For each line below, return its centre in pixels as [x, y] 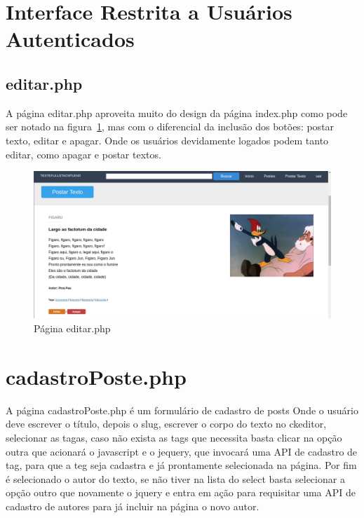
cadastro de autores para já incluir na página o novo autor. [133, 506]
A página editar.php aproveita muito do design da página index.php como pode [177, 113]
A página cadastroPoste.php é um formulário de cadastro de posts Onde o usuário [182, 410]
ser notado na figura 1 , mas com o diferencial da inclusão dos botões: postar [170, 127]
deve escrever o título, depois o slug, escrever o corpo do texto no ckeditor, [166, 424]
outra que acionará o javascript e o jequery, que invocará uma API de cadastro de [182, 451]
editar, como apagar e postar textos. [83, 154]
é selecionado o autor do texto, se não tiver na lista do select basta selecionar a [175, 478]
